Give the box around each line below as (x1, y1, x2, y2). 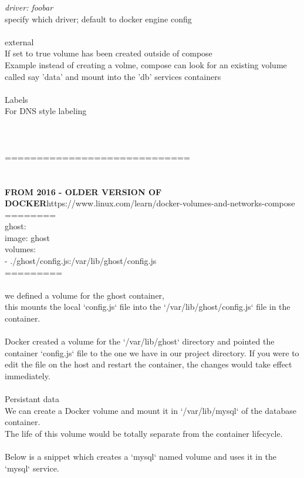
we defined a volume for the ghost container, (5, 289, 164, 301)
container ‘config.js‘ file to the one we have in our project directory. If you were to (5, 346, 299, 359)
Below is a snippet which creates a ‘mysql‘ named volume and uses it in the (5, 450, 277, 463)
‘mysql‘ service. (5, 462, 59, 474)
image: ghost (5, 231, 50, 243)
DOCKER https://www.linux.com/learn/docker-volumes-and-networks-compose (5, 197, 295, 209)
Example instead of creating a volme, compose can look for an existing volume (5, 58, 287, 71)
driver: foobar (5, 1, 53, 13)
